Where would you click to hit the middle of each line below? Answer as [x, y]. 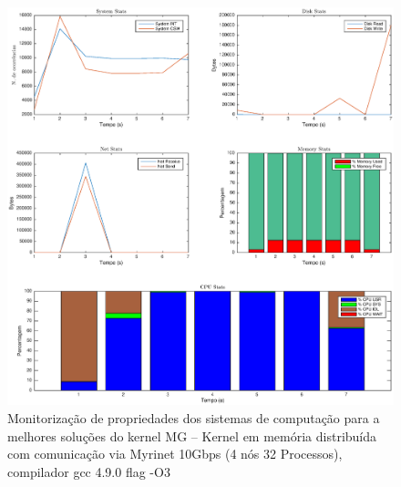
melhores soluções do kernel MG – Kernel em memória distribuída [192, 435]
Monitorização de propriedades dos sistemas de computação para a [194, 417]
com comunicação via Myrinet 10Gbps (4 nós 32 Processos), [175, 454]
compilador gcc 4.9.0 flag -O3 [89, 471]
